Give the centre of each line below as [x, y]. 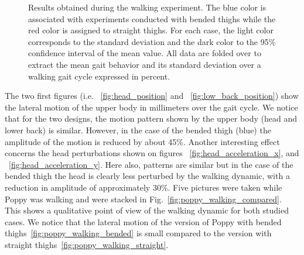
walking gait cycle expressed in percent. [99, 76]
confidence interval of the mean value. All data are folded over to [145, 53]
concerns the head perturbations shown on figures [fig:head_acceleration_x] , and [152, 153]
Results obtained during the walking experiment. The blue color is [147, 7]
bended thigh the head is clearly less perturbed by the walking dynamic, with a [147, 176]
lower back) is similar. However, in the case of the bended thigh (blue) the [138, 130]
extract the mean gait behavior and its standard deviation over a [145, 64]
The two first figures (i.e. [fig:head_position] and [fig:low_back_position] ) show [152, 96]
